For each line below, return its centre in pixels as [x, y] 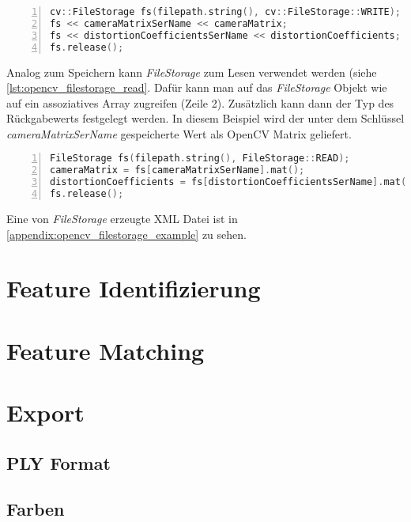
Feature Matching [106, 350]
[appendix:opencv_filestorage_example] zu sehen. [126, 234]
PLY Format [58, 462]
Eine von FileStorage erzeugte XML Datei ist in [122, 218]
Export [45, 412]
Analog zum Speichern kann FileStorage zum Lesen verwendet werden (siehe [192, 72]
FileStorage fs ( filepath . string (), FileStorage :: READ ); [200, 159]
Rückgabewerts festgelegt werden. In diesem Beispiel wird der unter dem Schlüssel [205, 118]
